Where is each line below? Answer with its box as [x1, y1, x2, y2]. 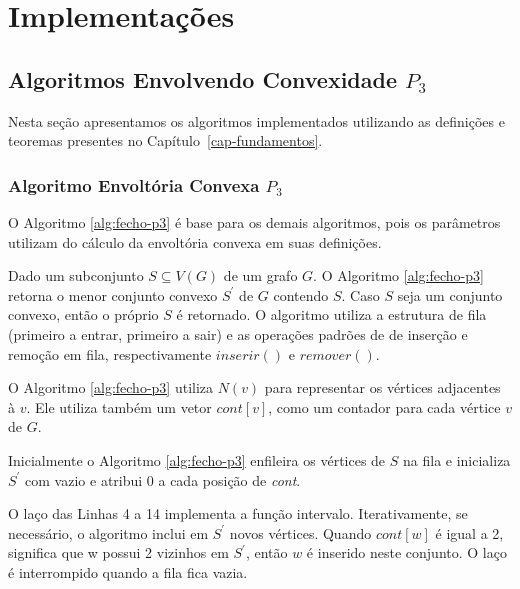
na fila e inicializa [403, 449, 511, 470]
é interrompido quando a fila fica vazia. [8, 561, 248, 582]
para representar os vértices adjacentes [264, 377, 501, 398]
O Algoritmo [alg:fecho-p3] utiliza [8, 377, 214, 398]
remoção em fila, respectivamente [8, 343, 212, 364]
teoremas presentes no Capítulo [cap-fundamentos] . [8, 130, 323, 151]
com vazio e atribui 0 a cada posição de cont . [25, 469, 301, 490]
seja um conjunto [397, 284, 503, 305]
